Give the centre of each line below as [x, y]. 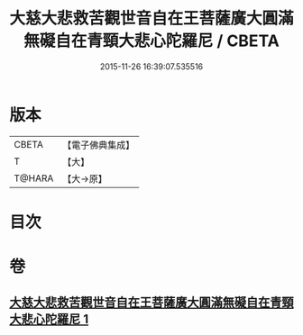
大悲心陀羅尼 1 [49, 319]
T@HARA [34, 178]
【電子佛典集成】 [99, 145]
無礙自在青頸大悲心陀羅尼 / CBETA [151, 41]
